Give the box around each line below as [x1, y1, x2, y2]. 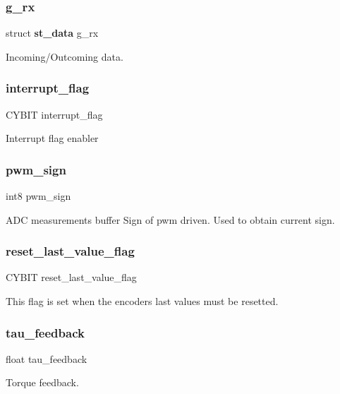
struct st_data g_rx [6, 25, 99, 40]
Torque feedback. [6, 375, 79, 390]
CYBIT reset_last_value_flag [6, 270, 137, 285]
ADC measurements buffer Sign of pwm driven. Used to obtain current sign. [6, 212, 335, 227]
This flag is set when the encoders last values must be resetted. [6, 294, 279, 309]
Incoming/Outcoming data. [6, 49, 123, 64]
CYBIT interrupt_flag [6, 107, 103, 121]
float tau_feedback [6, 351, 87, 366]
